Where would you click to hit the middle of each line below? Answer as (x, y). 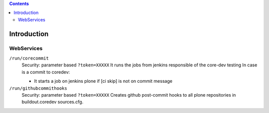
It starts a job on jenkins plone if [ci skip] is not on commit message (103, 81)
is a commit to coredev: (46, 72)
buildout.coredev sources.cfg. (53, 102)
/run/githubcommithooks (38, 88)
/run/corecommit (29, 58)
